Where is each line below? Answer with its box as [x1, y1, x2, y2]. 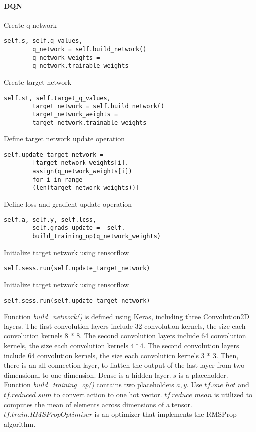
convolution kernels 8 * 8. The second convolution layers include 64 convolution [4, 330, 246, 341]
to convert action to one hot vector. [54, 389, 162, 399]
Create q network [4, 19, 57, 30]
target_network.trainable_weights [32, 119, 147, 126]
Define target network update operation [4, 133, 125, 144]
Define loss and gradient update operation [4, 199, 132, 209]
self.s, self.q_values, [4, 37, 83, 45]
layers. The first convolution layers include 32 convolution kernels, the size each [4, 321, 246, 331]
